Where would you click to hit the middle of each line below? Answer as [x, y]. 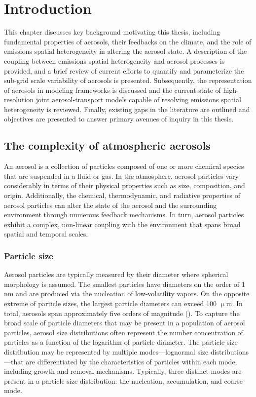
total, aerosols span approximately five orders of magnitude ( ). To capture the [122, 313]
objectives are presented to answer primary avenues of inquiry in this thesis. [119, 119]
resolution [19, 99]
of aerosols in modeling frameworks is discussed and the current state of [112, 90]
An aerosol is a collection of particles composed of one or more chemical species [124, 166]
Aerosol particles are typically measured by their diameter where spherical [116, 274]
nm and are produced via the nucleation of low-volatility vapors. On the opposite [127, 294]
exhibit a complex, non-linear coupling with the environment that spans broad [122, 224]
